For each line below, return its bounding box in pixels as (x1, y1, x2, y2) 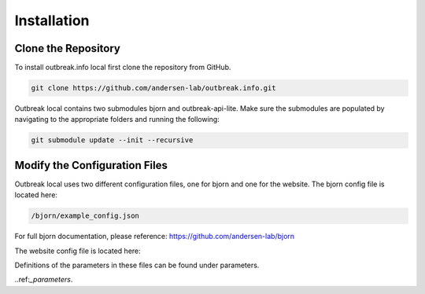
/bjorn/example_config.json (31, 211, 139, 220)
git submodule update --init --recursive (31, 136, 194, 145)
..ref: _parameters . (14, 275, 73, 285)
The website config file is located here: (14, 246, 141, 255)
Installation (14, 12, 90, 29)
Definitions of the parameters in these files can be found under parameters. (14, 260, 260, 270)
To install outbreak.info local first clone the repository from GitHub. (14, 63, 231, 72)
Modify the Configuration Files (14, 158, 168, 172)
